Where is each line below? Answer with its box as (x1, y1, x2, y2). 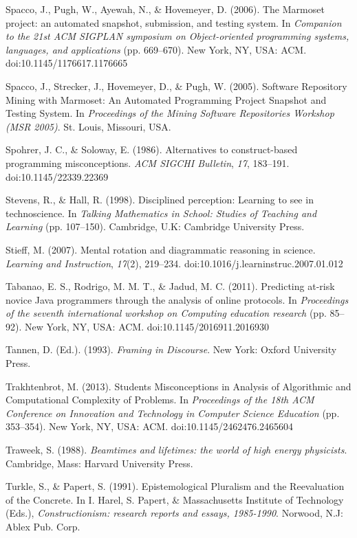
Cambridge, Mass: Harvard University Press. (6, 456, 193, 470)
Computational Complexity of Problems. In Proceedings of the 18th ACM (6, 392, 314, 407)
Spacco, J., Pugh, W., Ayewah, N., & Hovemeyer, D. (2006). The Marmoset (6, 2, 325, 16)
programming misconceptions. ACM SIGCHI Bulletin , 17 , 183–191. (6, 155, 290, 170)
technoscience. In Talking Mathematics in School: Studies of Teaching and (6, 205, 317, 220)
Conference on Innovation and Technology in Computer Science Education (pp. (6, 405, 340, 420)
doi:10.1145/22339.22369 (6, 169, 109, 183)
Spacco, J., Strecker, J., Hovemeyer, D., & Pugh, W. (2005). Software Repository (6, 78, 347, 93)
